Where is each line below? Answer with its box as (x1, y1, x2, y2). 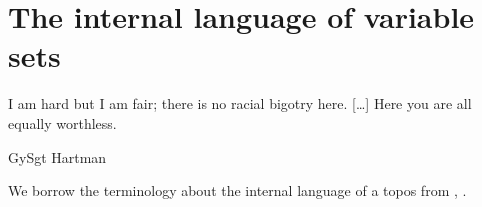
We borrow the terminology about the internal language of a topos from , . (8, 180, 467, 201)
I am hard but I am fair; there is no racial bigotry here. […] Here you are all (8, 93, 472, 114)
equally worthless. (8, 112, 117, 133)
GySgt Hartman (8, 146, 107, 167)
